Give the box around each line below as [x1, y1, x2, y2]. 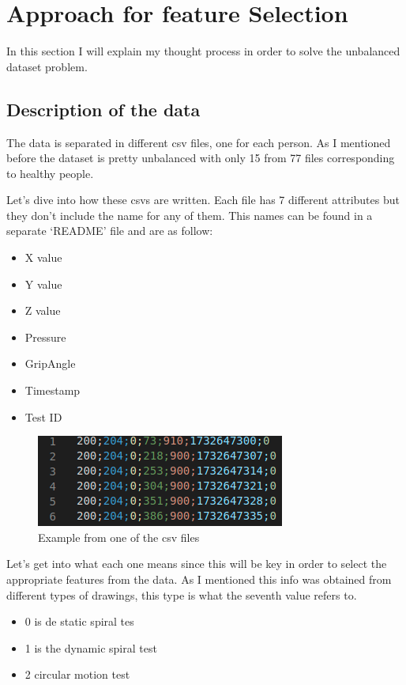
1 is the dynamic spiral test [24, 639, 157, 656]
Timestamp [24, 382, 81, 399]
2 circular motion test [24, 666, 130, 683]
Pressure [24, 328, 66, 345]
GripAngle [24, 355, 76, 372]
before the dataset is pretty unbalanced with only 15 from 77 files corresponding [6, 149, 395, 166]
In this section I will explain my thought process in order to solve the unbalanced [6, 43, 400, 59]
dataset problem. [6, 58, 88, 74]
